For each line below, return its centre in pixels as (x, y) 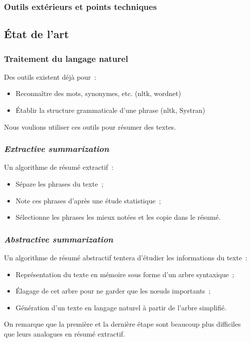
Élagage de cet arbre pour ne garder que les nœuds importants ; (113, 291)
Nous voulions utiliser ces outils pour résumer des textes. (90, 126)
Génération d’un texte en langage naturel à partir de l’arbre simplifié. (121, 307)
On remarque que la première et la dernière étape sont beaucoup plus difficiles (123, 324)
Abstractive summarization (59, 239)
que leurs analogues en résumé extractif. (64, 334)
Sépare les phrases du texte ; (60, 184)
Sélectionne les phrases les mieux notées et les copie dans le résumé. (118, 217)
